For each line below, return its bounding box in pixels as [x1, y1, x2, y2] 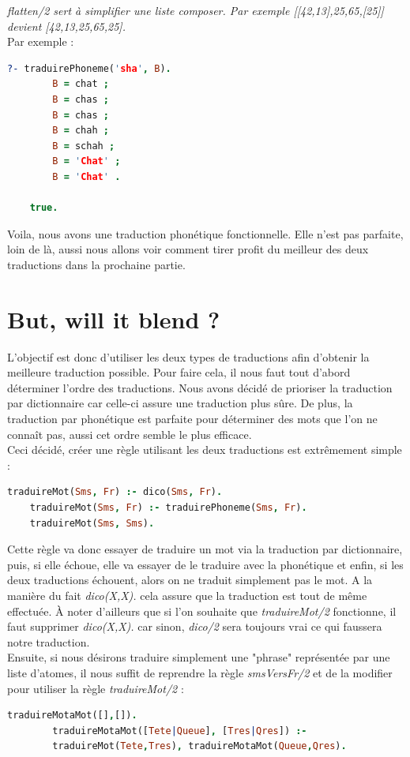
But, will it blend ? [7, 302, 220, 335]
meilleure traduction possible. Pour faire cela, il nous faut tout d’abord [7, 364, 351, 380]
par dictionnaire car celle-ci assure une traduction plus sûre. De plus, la [7, 395, 353, 411]
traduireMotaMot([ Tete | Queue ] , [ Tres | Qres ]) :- [52, 725, 307, 736]
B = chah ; [52, 125, 109, 137]
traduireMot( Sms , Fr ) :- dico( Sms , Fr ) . [7, 486, 223, 498]
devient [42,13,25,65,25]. [7, 17, 126, 34]
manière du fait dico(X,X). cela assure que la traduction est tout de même [7, 586, 367, 603]
